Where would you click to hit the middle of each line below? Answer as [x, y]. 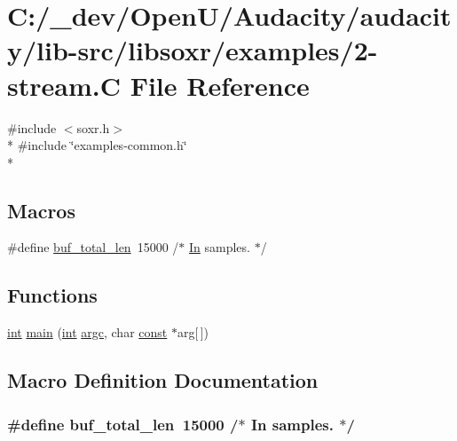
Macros [41, 210]
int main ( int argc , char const [87, 332]
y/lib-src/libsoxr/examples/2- [193, 50]
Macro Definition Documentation [163, 380]
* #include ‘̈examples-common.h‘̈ [97, 145]
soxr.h [93, 127]
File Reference [220, 85]
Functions [52, 295]
